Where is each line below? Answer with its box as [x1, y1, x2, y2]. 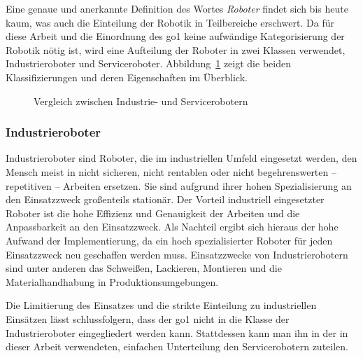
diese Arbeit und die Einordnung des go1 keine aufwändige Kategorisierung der [6, 29, 345, 43]
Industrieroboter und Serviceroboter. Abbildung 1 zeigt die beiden [6, 56, 291, 71]
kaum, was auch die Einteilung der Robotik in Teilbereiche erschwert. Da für [6, 15, 334, 29]
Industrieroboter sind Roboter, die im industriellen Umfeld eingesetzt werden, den [6, 151, 357, 165]
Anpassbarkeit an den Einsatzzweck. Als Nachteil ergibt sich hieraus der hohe [6, 219, 339, 234]
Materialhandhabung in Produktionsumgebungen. [6, 274, 219, 289]
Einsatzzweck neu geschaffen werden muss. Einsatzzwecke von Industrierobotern [6, 247, 348, 261]
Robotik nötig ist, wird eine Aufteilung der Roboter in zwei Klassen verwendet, [6, 42, 346, 57]
